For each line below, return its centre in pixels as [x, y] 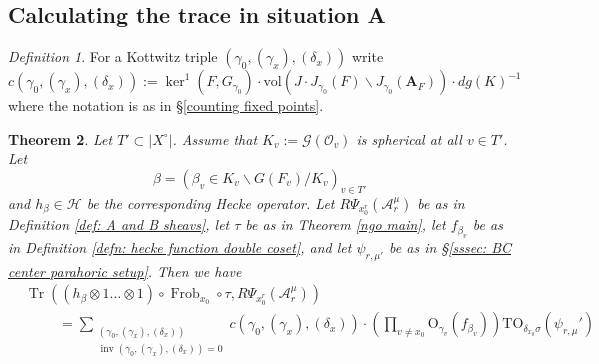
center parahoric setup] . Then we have [125, 270]
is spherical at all [409, 138]
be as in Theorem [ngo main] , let [345, 224]
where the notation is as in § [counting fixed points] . [166, 105]
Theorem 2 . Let [60, 138]
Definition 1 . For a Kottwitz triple [113, 56]
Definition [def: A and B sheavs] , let [119, 224]
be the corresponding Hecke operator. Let [210, 202]
